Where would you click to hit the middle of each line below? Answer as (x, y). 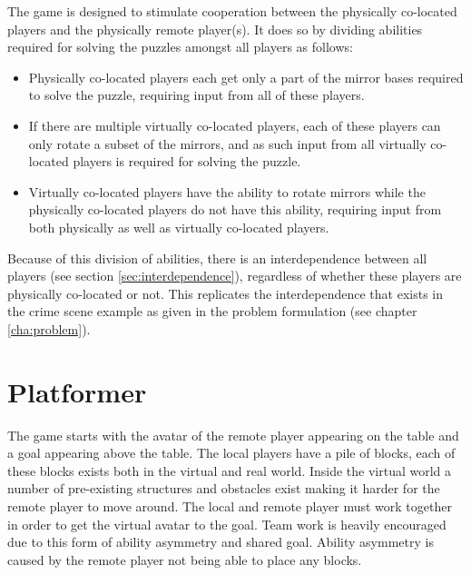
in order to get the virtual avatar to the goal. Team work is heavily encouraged (227, 524)
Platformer (77, 391)
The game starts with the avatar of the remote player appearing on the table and (233, 435)
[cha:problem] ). (49, 328)
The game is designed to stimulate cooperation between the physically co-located (232, 11)
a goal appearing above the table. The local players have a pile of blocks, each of (231, 453)
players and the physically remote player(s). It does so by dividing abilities (215, 29)
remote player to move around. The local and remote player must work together (230, 506)
